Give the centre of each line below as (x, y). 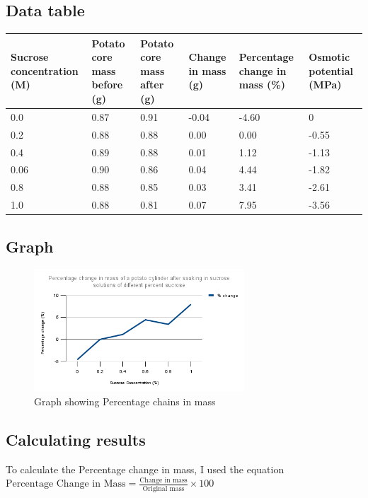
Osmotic (329, 57)
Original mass (163, 488)
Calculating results (76, 439)
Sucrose (30, 57)
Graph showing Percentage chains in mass (125, 401)
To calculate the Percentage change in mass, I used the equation (145, 469)
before (107, 85)
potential (331, 70)
